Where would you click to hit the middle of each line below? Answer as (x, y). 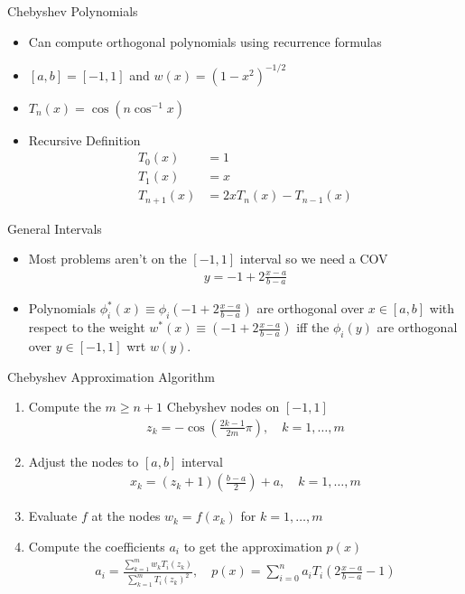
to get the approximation (253, 547)
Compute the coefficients (97, 547)
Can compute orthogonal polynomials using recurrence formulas (205, 41)
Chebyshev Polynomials (73, 11)
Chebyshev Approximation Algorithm (112, 376)
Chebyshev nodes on (223, 407)
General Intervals (55, 228)
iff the (313, 327)
